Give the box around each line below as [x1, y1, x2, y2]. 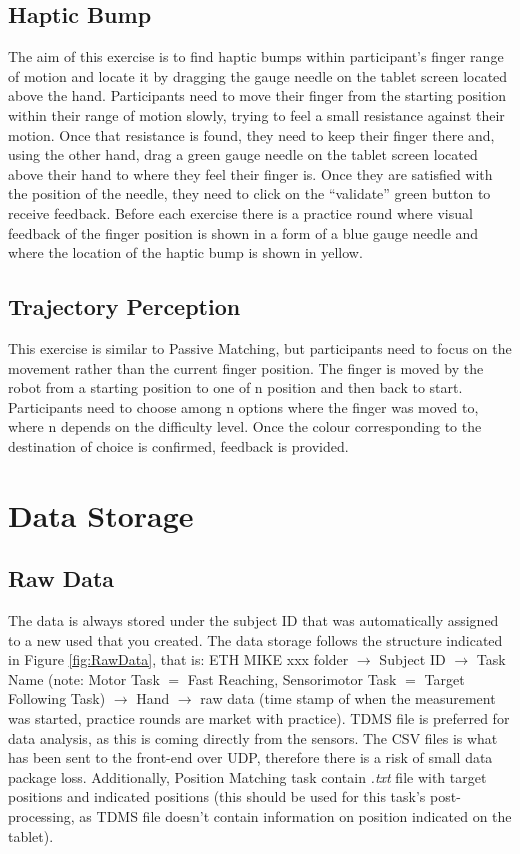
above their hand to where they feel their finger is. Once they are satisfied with [8, 163, 493, 184]
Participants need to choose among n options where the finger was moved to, [8, 396, 479, 417]
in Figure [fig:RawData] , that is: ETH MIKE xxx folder [8, 649, 349, 670]
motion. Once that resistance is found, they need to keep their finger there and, [8, 124, 495, 145]
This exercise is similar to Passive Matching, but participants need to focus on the [8, 337, 512, 358]
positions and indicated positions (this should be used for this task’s [8, 786, 426, 807]
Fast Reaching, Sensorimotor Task [187, 668, 397, 689]
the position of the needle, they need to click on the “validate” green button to [8, 183, 491, 204]
